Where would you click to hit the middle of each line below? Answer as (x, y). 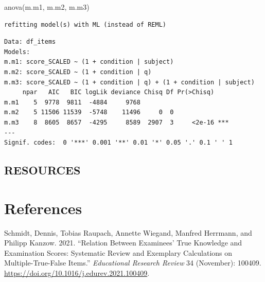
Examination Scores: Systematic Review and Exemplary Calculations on (118, 252)
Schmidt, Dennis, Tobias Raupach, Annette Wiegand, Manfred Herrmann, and (128, 232)
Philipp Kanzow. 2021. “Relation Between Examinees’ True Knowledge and (123, 243)
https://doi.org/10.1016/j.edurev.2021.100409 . (77, 273)
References (43, 208)
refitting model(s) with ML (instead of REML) (85, 24)
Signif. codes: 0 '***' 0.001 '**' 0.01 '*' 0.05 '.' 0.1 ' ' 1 (118, 143)
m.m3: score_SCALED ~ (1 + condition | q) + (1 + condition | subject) (129, 82)
